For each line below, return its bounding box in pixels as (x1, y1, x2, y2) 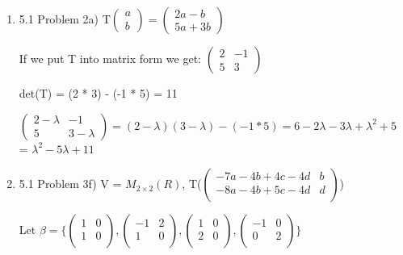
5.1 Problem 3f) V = (19, 175, 122, 192)
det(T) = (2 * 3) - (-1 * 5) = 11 (19, 85, 178, 101)
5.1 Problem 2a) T (19, 10, 111, 27)
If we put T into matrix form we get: (19, 50, 202, 66)
